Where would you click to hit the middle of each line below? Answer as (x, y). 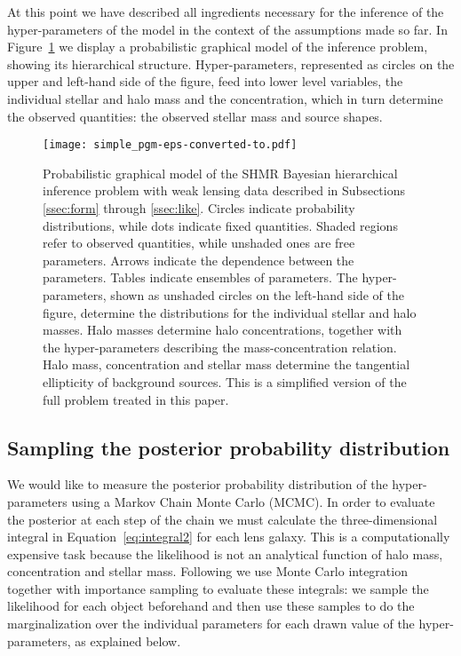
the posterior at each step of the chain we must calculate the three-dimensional (223, 519)
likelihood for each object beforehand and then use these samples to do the (211, 606)
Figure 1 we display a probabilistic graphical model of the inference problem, (218, 47)
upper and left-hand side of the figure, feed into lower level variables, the (205, 81)
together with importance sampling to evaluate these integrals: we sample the (218, 588)
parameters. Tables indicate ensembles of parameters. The (200, 277)
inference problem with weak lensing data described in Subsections (224, 190)
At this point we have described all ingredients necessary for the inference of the (226, 12)
